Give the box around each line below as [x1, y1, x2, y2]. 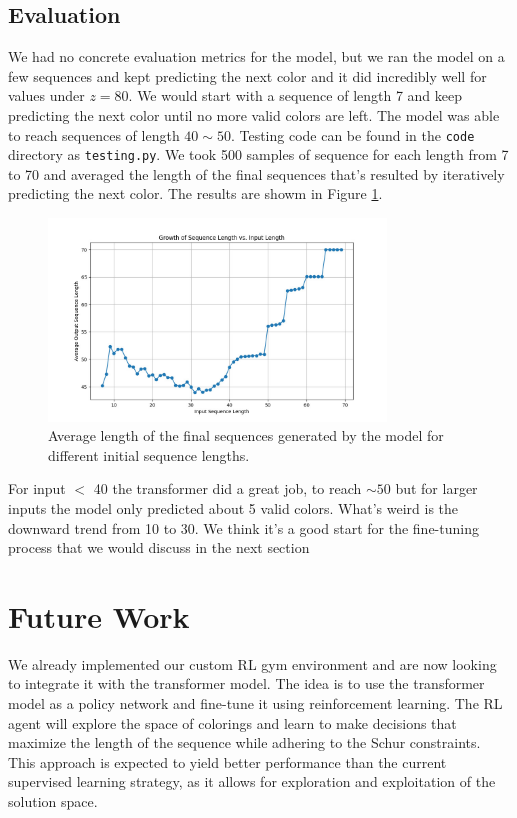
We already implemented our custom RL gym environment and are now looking [8, 653, 497, 674]
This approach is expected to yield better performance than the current [8, 751, 447, 772]
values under [8, 85, 85, 106]
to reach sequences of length [8, 124, 180, 145]
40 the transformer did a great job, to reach [93, 478, 362, 499]
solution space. [8, 791, 98, 812]
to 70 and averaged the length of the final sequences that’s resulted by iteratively [8, 163, 505, 184]
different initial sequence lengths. [48, 444, 250, 465]
